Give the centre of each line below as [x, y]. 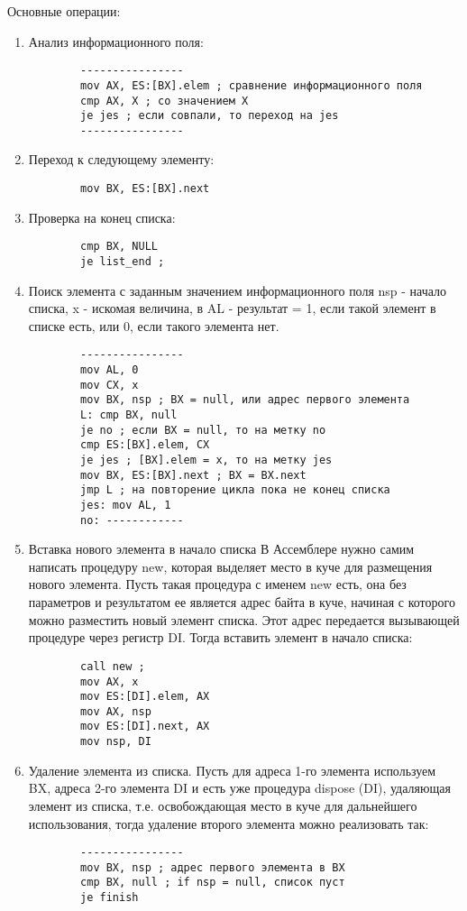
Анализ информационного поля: [116, 41]
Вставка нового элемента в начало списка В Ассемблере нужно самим [221, 549]
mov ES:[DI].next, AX [145, 727]
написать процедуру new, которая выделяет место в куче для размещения [230, 566]
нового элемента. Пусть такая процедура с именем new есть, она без [217, 584]
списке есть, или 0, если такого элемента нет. [154, 325]
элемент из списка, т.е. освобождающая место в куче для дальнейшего [223, 805]
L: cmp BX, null [129, 415]
